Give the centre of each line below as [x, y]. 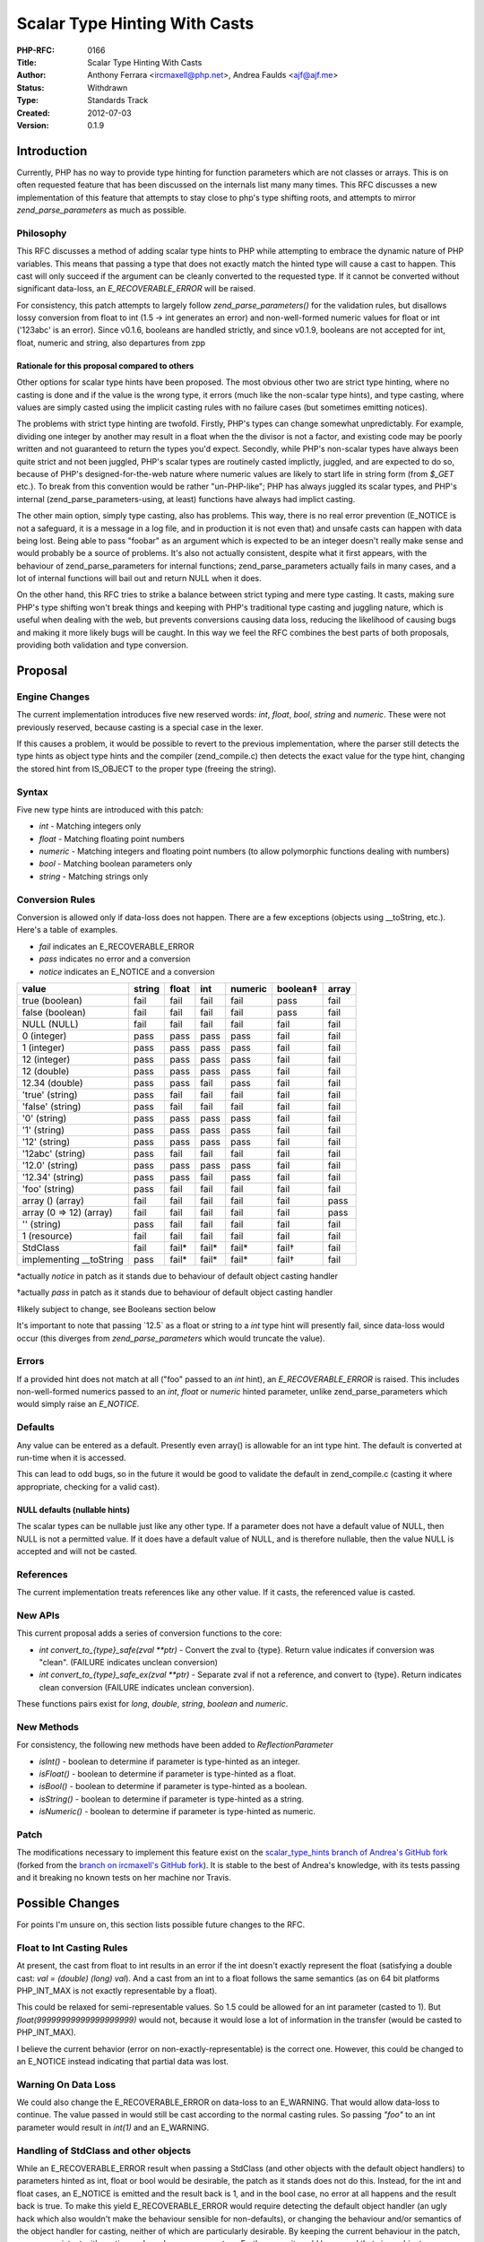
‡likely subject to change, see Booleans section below [117, 1308]
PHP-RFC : [36, 50]
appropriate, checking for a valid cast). [88, 1486]
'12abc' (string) [54, 1153]
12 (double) [46, 1071]
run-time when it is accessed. [71, 1457]
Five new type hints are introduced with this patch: [110, 809]
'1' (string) [43, 1130]
